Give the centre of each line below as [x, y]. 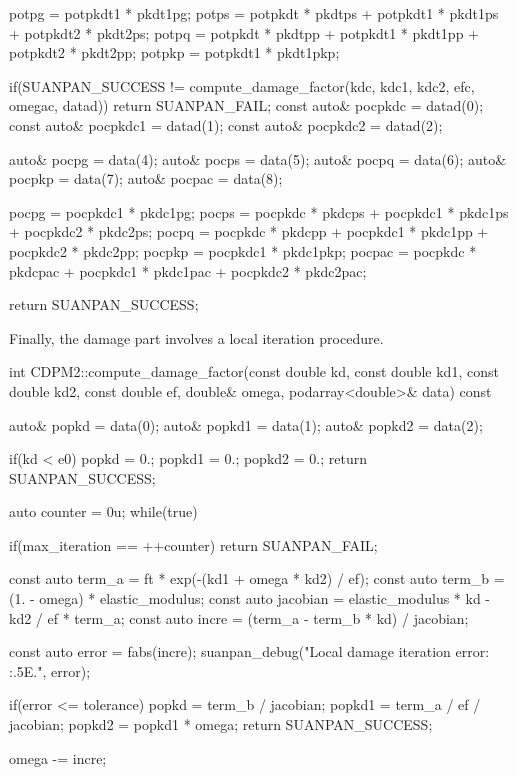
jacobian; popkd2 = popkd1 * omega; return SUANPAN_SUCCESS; [221, 724]
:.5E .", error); [50, 670]
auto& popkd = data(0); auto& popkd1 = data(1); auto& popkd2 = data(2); [246, 424]
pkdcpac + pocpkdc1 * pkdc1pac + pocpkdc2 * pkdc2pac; [188, 270]
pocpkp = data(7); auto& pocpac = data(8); [146, 178]
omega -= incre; [58, 757]
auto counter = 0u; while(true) [103, 511]
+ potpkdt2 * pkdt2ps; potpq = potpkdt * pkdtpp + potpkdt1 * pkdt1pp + [244, 32]
